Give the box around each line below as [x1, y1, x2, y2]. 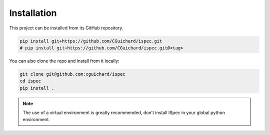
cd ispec [19, 78, 41, 84]
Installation [9, 7, 57, 18]
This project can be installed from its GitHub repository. [9, 25, 123, 31]
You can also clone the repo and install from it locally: [9, 58, 119, 64]
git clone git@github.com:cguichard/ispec [19, 71, 125, 77]
